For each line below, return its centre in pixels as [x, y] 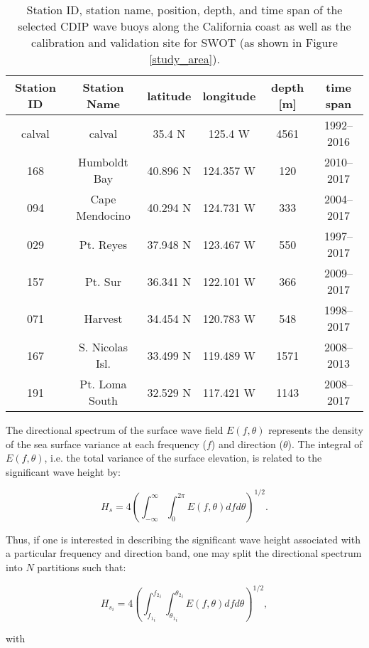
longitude [229, 95]
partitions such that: [82, 567]
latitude [169, 95]
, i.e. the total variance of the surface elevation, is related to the [183, 458]
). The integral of [325, 443]
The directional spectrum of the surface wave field [115, 430]
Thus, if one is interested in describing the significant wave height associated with [183, 539]
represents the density [316, 430]
